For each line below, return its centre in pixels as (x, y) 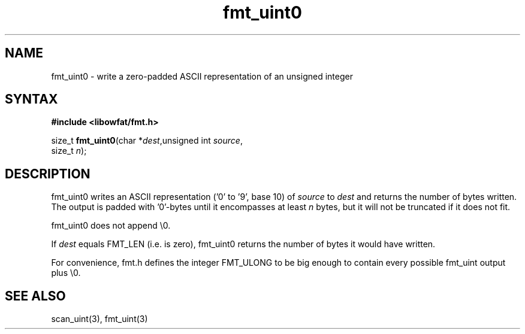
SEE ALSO (35, 296)
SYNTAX (31, 99)
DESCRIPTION (48, 174)
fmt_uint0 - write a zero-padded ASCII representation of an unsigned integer (202, 76)
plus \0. (66, 273)
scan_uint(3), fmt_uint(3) (99, 319)
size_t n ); (69, 151)
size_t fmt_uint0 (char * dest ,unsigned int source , (147, 141)
